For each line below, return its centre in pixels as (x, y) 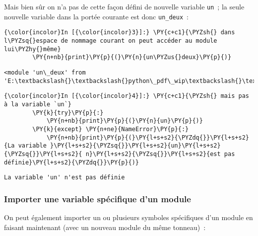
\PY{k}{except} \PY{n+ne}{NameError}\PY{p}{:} (111, 129)
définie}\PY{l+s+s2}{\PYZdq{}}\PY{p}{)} (72, 162)
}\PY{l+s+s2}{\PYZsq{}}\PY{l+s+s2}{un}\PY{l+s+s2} (135, 146)
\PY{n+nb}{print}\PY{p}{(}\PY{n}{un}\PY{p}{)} (125, 121)
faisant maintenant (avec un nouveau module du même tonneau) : (105, 227)
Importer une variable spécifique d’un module (97, 198)
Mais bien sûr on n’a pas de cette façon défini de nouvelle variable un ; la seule (124, 6)
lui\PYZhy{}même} (32, 49)
